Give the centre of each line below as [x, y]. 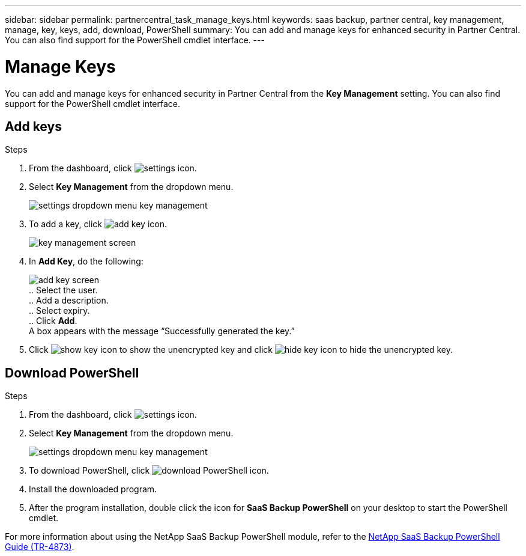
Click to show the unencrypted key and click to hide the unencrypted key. [241, 350]
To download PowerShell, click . [149, 471]
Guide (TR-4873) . [40, 547]
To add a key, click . [98, 224]
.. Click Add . [53, 321]
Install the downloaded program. [93, 489]
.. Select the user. [63, 290]
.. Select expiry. [59, 311]
